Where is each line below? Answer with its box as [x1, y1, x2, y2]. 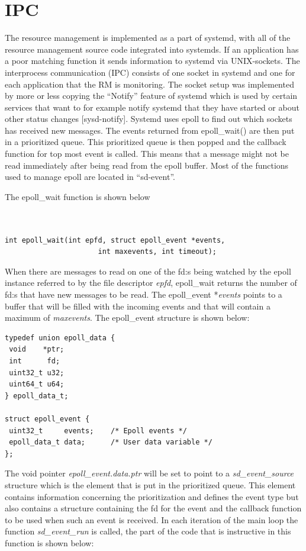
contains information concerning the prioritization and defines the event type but [5, 490, 299, 502]
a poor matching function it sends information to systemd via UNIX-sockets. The [5, 54, 300, 67]
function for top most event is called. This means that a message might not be [5, 147, 289, 160]
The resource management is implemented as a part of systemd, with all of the [5, 31, 291, 44]
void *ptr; [9, 345, 65, 354]
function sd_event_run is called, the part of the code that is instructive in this [5, 525, 291, 537]
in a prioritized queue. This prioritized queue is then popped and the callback [5, 136, 286, 148]
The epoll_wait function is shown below [5, 190, 150, 202]
